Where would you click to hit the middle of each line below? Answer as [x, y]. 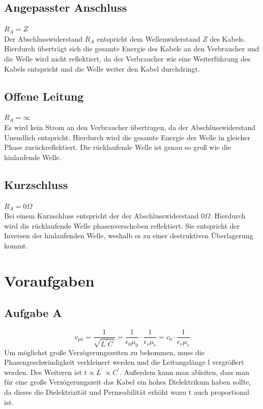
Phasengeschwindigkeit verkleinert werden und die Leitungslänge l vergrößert [124, 362]
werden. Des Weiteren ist [43, 372]
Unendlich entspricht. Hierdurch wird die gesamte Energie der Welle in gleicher [127, 137]
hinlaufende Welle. [33, 157]
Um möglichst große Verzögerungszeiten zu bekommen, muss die [104, 352]
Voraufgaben [49, 280]
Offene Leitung [44, 96]
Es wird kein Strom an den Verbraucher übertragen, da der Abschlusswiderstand [130, 127]
